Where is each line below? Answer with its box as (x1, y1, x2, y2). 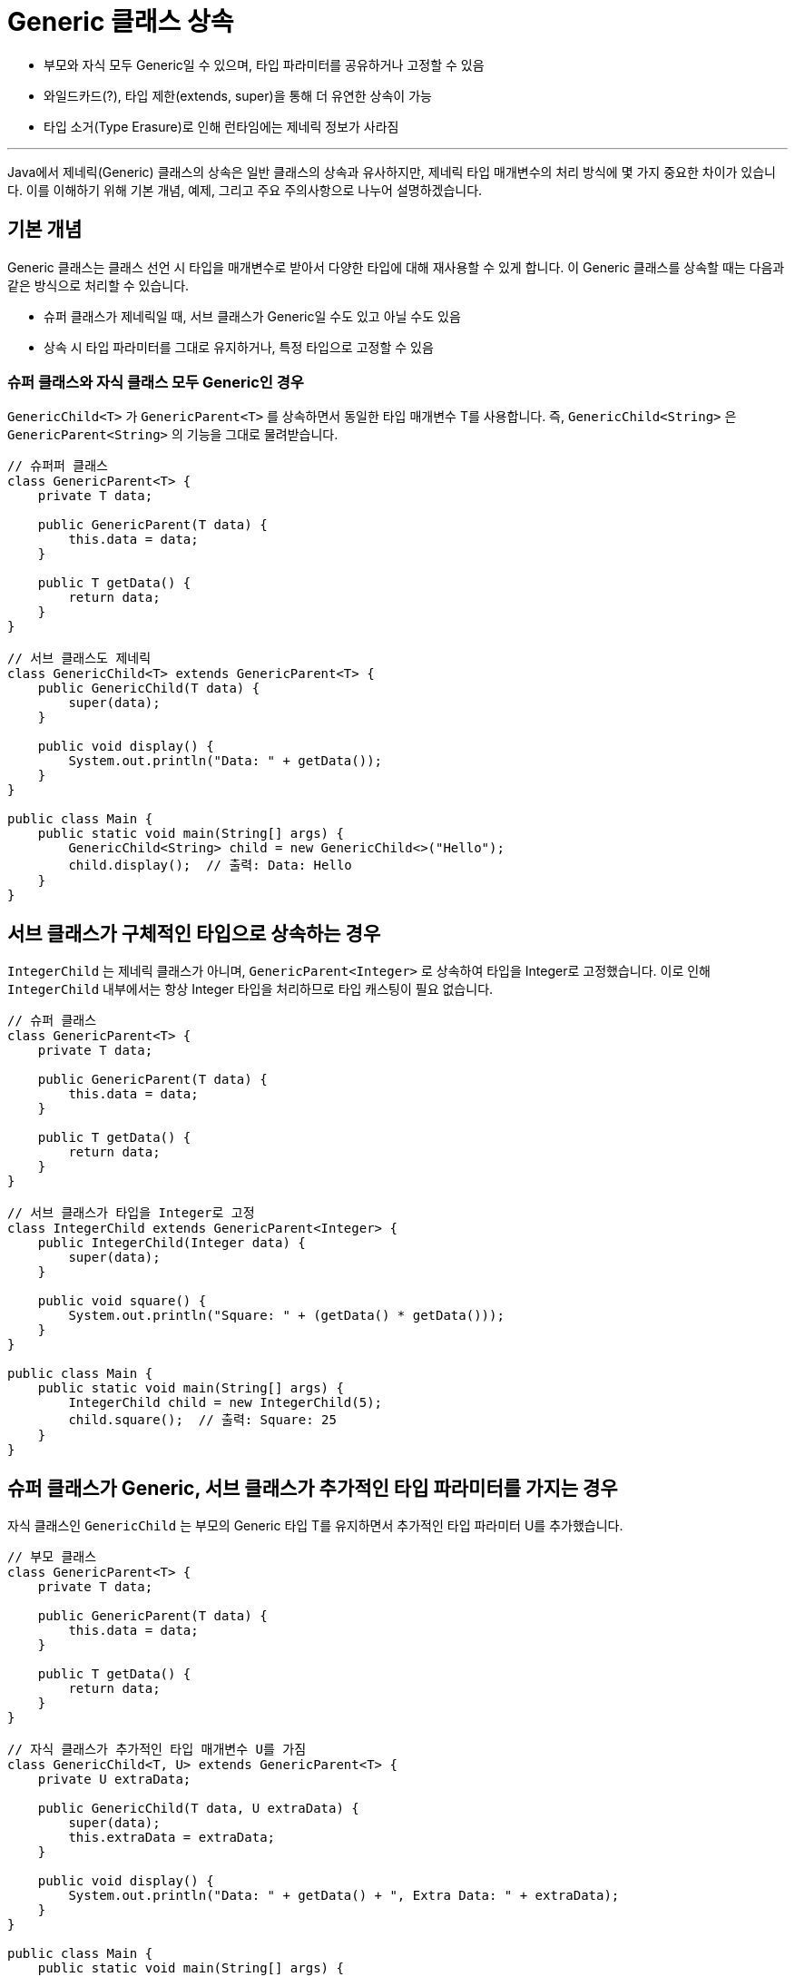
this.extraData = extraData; (68, 1830, 276, 1845)
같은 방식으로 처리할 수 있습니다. (7, 277, 190, 293)
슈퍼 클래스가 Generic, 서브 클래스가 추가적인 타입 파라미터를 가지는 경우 (7, 1476, 618, 1500)
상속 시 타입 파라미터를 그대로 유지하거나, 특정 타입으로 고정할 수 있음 (44, 339, 434, 355)
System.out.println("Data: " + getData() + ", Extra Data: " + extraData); (68, 1888, 620, 1903)
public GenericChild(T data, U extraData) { (37, 1801, 359, 1816)
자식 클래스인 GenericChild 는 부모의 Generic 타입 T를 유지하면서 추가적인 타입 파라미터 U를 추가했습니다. (7, 1518, 623, 1534)
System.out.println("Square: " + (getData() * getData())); (68, 1308, 505, 1323)
